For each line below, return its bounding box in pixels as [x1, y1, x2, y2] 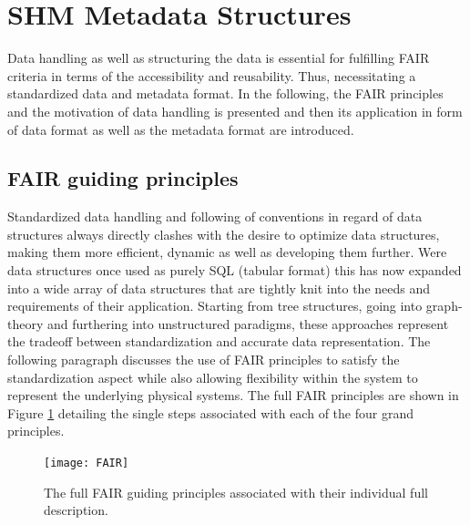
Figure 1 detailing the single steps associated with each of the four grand [7, 403, 414, 422]
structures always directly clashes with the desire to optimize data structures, [7, 224, 440, 243]
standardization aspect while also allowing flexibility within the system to [7, 367, 418, 386]
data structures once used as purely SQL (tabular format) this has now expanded [7, 261, 462, 280]
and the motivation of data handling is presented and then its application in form [7, 101, 463, 120]
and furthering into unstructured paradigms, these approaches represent [46, 314, 449, 333]
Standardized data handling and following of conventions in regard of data [7, 207, 423, 226]
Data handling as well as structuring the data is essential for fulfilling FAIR [7, 48, 430, 67]
